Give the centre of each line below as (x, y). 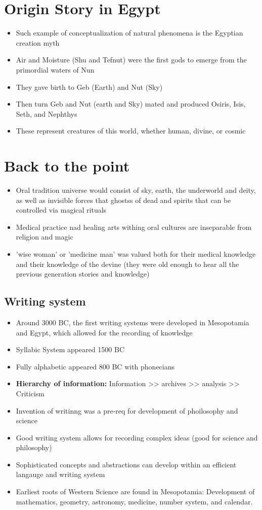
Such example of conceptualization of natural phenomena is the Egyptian (129, 33)
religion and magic (45, 237)
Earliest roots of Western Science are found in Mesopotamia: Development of (135, 491)
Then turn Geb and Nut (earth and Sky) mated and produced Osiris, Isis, (131, 104)
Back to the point (67, 166)
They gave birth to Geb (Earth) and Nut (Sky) (89, 87)
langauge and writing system (60, 474)
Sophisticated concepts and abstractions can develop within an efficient (126, 464)
